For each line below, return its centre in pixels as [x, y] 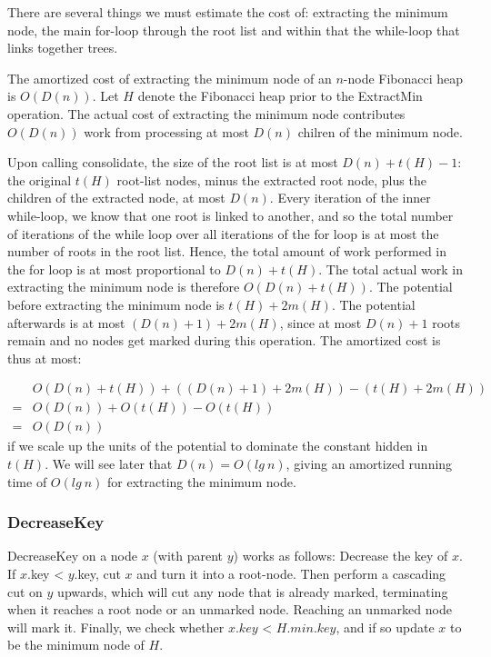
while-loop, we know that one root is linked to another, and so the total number [230, 215]
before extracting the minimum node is [116, 304]
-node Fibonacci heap [403, 78]
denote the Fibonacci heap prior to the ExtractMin [280, 96]
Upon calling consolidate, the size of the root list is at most [173, 162]
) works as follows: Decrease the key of [341, 556]
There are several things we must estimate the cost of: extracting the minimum [228, 12]
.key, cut [97, 573]
